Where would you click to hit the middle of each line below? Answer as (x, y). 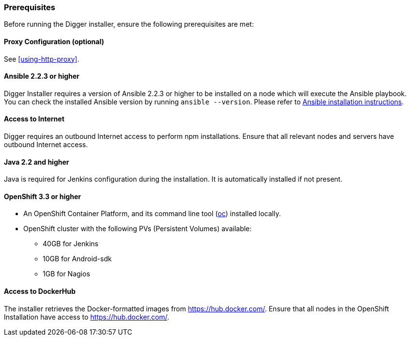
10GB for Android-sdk (77, 259)
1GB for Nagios (66, 274)
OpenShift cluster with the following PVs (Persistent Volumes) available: (138, 229)
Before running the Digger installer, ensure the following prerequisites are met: (129, 24)
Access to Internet (34, 119)
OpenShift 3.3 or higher (42, 196)
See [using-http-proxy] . (42, 59)
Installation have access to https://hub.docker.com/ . (87, 317)
